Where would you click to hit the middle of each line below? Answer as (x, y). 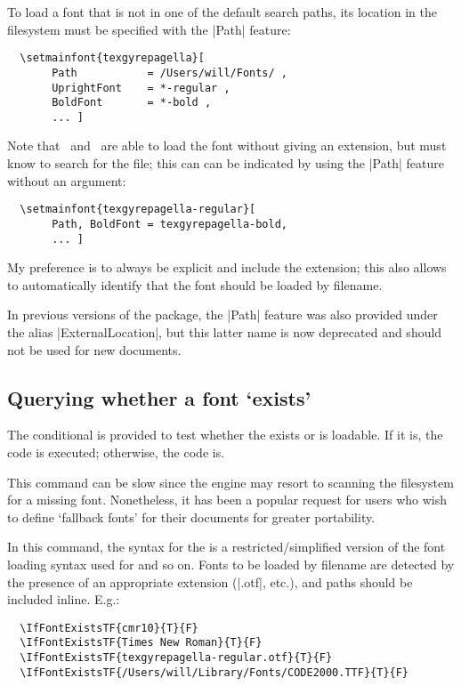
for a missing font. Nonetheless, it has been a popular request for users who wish (227, 500)
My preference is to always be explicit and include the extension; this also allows (227, 267)
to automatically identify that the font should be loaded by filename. (195, 284)
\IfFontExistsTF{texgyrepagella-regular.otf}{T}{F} (176, 658)
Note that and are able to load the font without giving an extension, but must (227, 145)
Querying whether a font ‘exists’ (159, 397)
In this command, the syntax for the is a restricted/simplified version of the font (226, 547)
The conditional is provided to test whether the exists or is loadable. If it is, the (225, 435)
